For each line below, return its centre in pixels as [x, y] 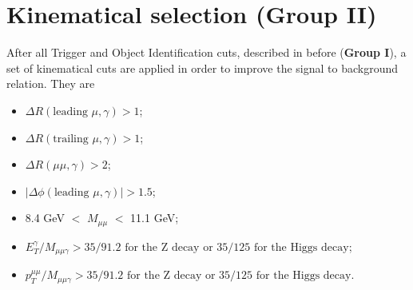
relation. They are [51, 83]
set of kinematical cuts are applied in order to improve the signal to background [203, 68]
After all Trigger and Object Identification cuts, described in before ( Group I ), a [206, 52]
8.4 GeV [45, 218]
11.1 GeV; [155, 218]
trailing [71, 139]
